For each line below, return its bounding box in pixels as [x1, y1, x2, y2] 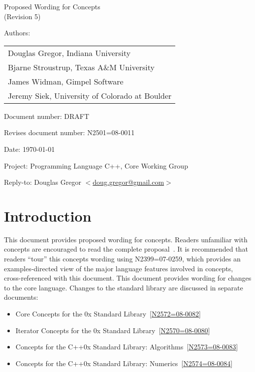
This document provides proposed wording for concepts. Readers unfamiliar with [4, 234, 248, 244]
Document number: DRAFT [4, 111, 90, 121]
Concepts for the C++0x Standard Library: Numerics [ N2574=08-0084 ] [15, 358, 233, 368]
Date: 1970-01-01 [4, 143, 55, 154]
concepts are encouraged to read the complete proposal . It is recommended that [4, 244, 248, 254]
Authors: [4, 28, 31, 38]
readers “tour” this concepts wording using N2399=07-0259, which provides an [4, 254, 241, 264]
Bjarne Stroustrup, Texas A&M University [8, 61, 155, 73]
